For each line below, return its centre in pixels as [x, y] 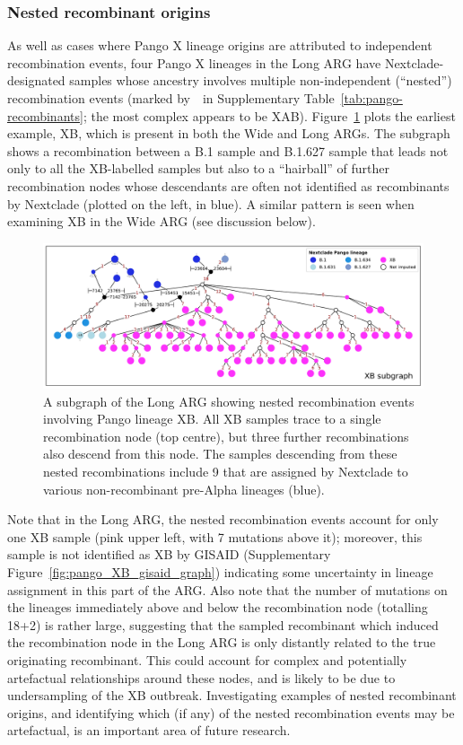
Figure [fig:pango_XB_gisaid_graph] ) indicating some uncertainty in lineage [220, 572]
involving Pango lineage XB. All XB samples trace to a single [212, 419]
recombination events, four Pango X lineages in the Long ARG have [194, 62]
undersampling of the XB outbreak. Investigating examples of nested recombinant [232, 695]
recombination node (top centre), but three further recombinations [226, 436]
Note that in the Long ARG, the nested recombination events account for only [223, 519]
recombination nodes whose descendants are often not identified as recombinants [228, 185]
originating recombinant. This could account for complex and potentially [207, 659]
